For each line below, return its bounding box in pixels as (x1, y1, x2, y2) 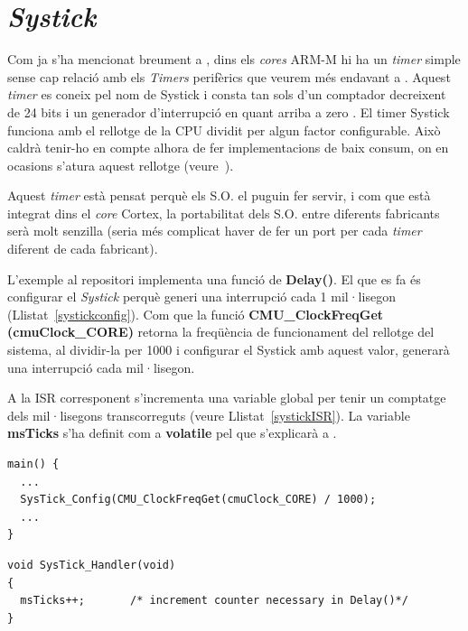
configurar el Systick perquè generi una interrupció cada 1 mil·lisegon (7, 287, 396, 306)
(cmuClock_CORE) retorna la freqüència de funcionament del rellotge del (7, 322, 435, 341)
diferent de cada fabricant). (7, 239, 158, 258)
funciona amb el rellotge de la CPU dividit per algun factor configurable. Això (7, 120, 441, 139)
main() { (7, 458, 60, 470)
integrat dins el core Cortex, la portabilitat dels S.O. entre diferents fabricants (7, 203, 440, 222)
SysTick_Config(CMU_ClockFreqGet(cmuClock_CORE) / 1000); (20, 493, 377, 506)
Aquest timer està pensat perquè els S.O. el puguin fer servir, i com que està (7, 186, 431, 205)
